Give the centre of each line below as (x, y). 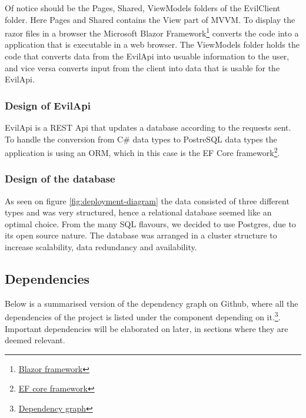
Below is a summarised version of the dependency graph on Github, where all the (152, 303)
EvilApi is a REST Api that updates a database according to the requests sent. (148, 127)
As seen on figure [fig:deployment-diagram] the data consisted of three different (147, 200)
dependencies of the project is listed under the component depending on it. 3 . (143, 316)
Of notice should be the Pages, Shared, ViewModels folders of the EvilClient (143, 8)
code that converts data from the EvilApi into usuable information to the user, (147, 56)
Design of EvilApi (48, 105)
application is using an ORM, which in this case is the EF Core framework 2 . (142, 152)
